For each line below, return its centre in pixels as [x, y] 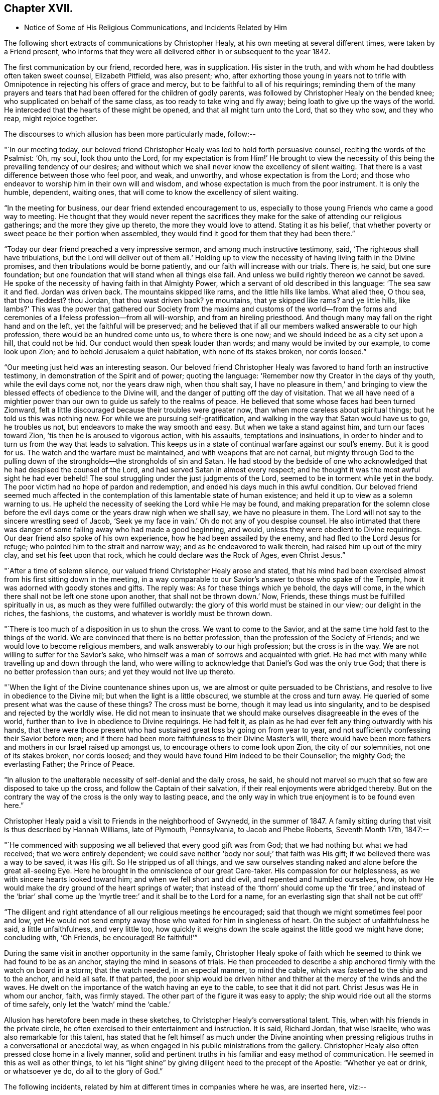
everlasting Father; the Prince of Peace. [69, 764]
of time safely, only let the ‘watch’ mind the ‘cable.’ [88, 1005]
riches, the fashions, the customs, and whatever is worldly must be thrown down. [138, 614]
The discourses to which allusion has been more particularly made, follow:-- [130, 134]
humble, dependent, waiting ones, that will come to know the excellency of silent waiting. [151, 192]
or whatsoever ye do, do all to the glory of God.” [84, 1071]
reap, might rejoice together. [51, 119]
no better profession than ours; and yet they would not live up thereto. [120, 672]
